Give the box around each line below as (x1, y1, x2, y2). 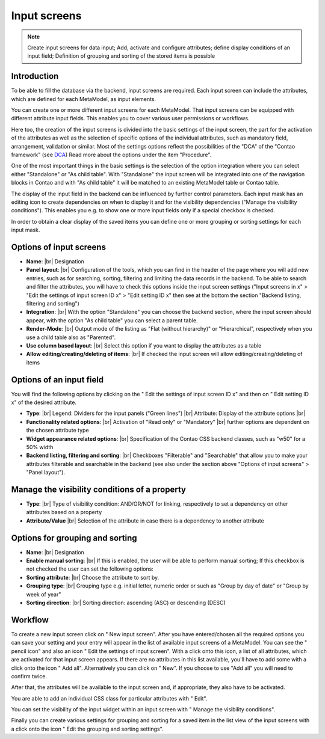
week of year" (26, 590, 61, 598)
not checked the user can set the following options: (26, 565, 153, 572)
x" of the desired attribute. (11, 399, 77, 406)
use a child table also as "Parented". (26, 334, 116, 341)
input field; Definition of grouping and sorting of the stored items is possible (27, 52, 215, 60)
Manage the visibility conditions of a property (11, 484, 187, 494)
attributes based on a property (26, 509, 102, 516)
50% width (26, 443, 54, 450)
